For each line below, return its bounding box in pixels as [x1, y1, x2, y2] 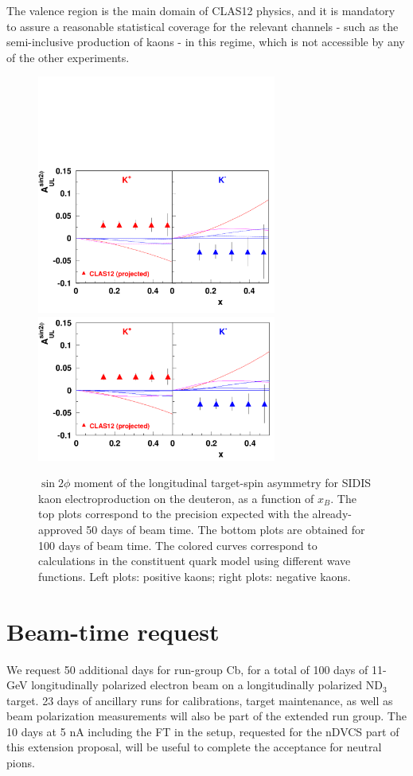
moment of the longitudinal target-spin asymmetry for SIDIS [73, 474, 372, 491]
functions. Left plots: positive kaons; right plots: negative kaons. [38, 567, 351, 584]
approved [38, 521, 83, 537]
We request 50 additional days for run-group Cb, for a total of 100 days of [6, 661, 368, 677]
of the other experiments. [6, 49, 130, 65]
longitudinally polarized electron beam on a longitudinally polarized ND [31, 677, 383, 693]
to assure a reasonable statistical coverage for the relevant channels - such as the [6, 18, 399, 34]
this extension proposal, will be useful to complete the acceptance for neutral [6, 739, 382, 755]
